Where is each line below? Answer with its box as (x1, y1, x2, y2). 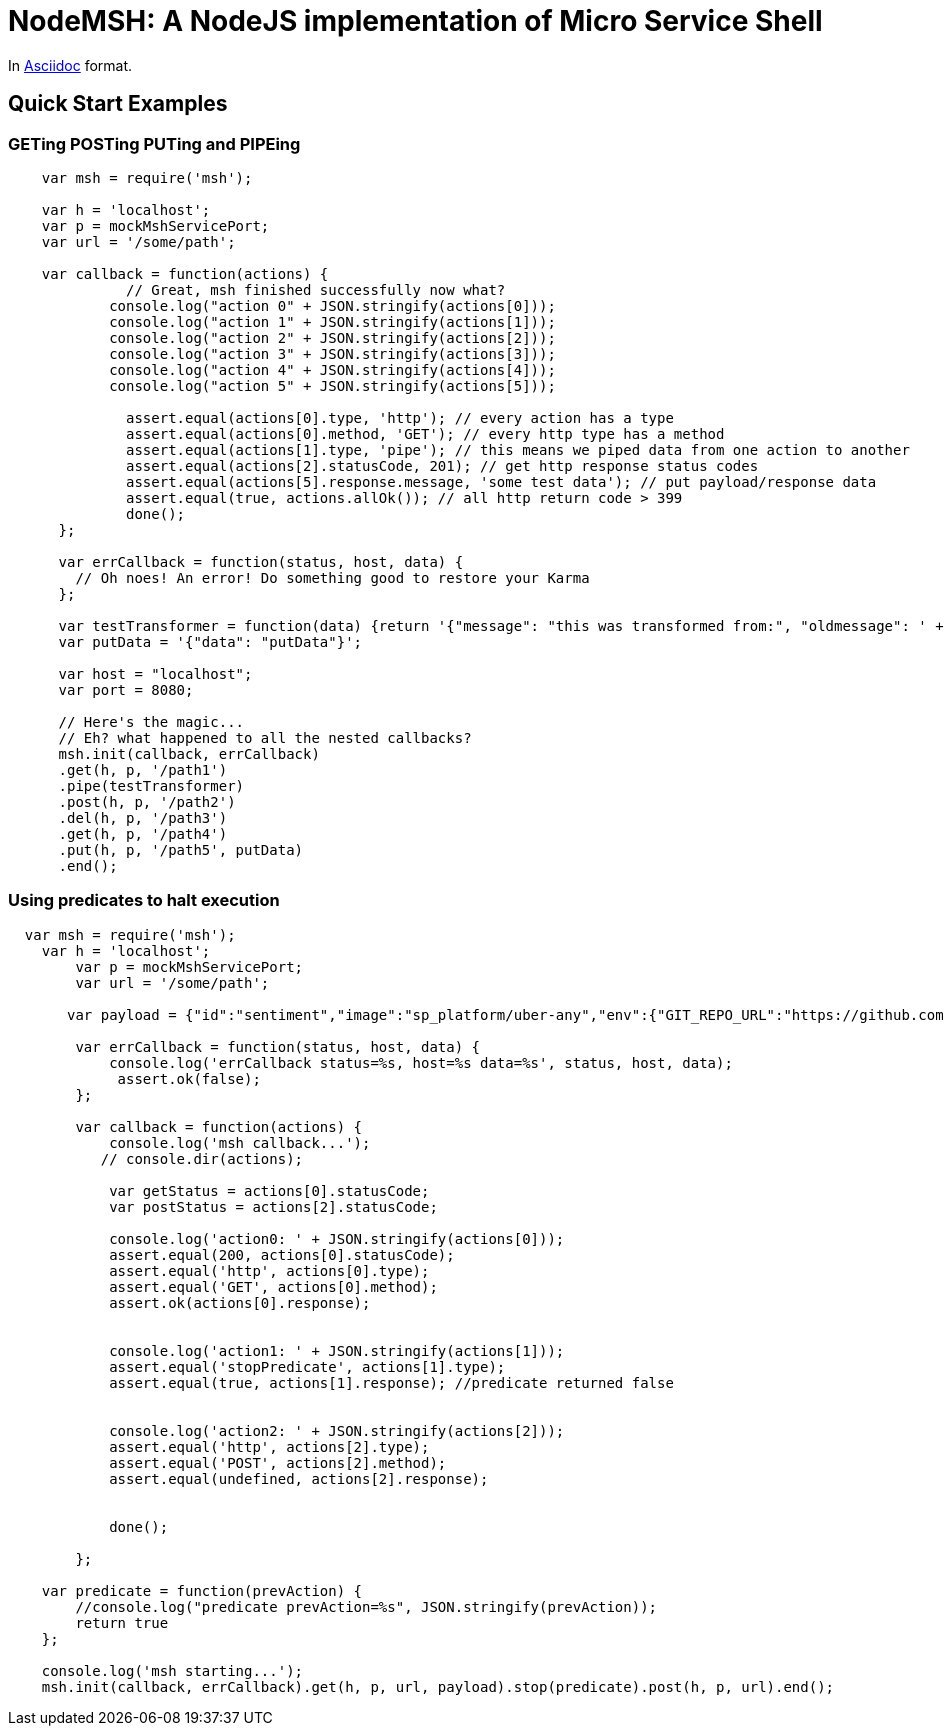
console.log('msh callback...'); (109, 1134, 371, 1151)
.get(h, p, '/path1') (58, 761, 228, 778)
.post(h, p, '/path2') (58, 793, 236, 810)
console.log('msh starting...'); (41, 1662, 304, 1679)
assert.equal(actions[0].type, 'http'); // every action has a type (126, 409, 674, 426)
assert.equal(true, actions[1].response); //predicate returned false (109, 1374, 674, 1391)
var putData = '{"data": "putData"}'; (58, 633, 363, 650)
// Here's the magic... (58, 713, 245, 730)
